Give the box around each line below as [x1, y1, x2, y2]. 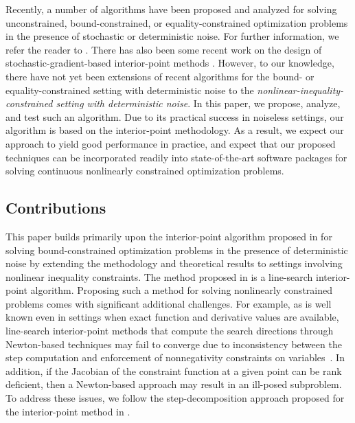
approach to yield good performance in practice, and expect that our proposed [5, 136, 336, 150]
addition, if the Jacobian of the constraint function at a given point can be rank [5, 363, 342, 378]
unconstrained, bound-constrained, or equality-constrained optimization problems [5, 15, 348, 30]
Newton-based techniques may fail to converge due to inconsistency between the [5, 336, 342, 351]
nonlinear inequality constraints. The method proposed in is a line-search [5, 269, 313, 284]
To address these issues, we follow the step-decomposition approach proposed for [5, 391, 345, 405]
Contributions [5, 197, 106, 218]
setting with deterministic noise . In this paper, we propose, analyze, [56, 96, 341, 111]
